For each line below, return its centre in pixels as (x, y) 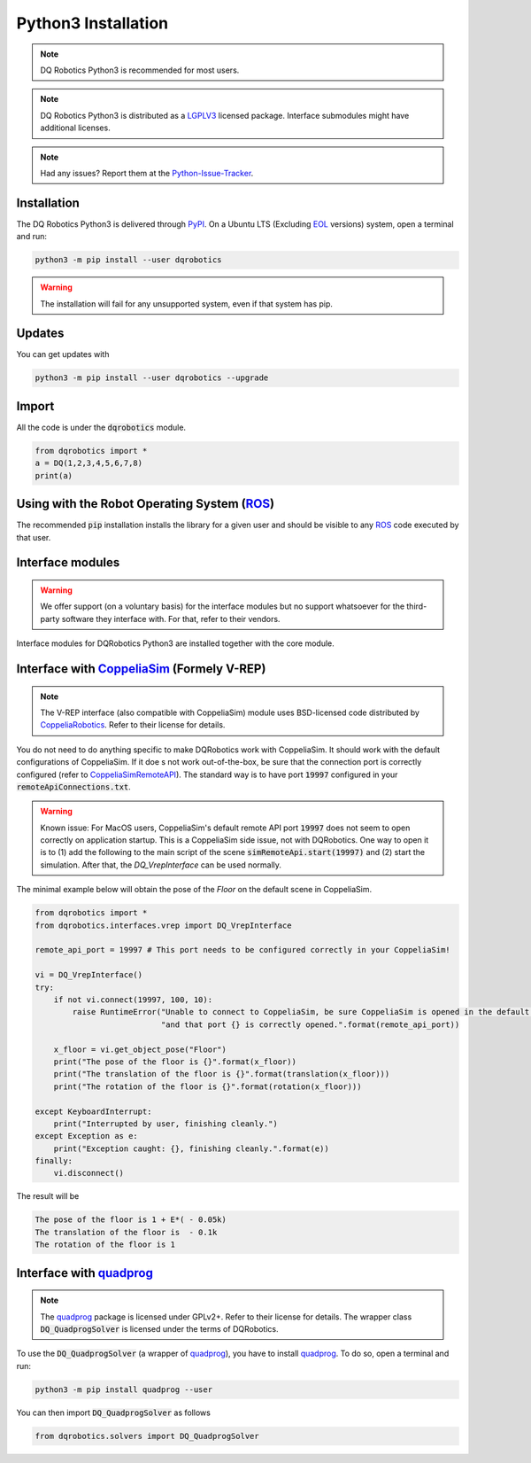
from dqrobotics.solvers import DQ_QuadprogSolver (147, 1436)
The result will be (48, 1196)
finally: (54, 1161)
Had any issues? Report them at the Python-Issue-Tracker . (147, 173)
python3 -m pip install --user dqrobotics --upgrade (152, 378)
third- (417, 606)
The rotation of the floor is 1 (105, 1245)
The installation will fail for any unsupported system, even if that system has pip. (187, 303)
